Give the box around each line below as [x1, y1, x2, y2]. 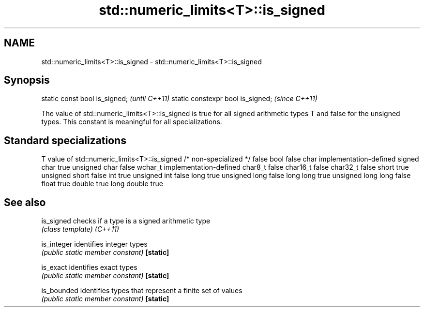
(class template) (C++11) [41, 225, 120, 234]
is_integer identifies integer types [41, 240, 148, 249]
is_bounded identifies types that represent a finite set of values [41, 286, 242, 295]
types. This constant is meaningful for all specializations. [41, 118, 222, 126]
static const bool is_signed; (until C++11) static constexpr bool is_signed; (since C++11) [41, 94, 318, 103]
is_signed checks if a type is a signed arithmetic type [41, 217, 211, 225]
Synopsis [4, 74, 50, 87]
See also [4, 196, 46, 208]
